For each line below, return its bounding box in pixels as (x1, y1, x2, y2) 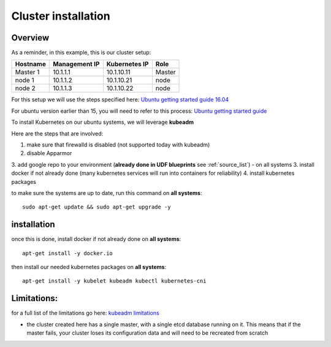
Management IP (53, 60, 100, 69)
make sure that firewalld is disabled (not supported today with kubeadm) (26, 141, 210, 148)
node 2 (15, 84, 36, 93)
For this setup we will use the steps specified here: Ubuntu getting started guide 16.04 (11, 96, 229, 104)
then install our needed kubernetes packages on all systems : (11, 264, 167, 271)
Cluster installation (11, 9, 110, 23)
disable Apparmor (26, 150, 72, 157)
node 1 (15, 76, 34, 85)
